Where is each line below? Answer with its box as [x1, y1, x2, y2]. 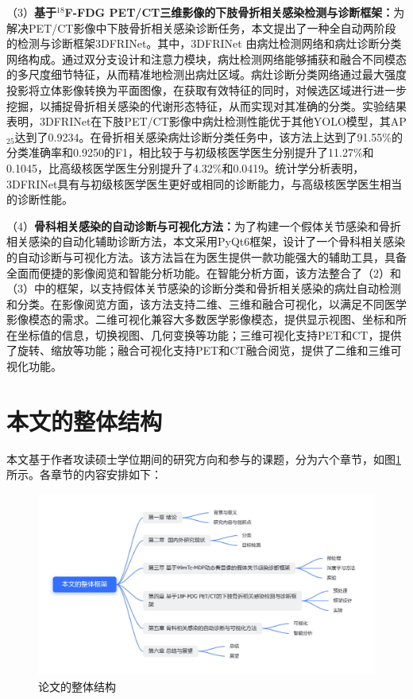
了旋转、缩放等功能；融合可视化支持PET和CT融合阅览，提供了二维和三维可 [6, 342, 402, 359]
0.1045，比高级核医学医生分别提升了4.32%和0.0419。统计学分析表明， [6, 159, 365, 176]
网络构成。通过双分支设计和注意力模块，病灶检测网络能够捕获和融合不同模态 [6, 50, 407, 67]
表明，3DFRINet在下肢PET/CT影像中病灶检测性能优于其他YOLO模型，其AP [6, 113, 407, 130]
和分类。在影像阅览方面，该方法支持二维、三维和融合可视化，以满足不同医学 [6, 295, 407, 312]
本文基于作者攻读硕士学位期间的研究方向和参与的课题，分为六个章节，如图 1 [6, 450, 401, 467]
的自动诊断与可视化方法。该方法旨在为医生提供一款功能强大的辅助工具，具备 [6, 248, 407, 265]
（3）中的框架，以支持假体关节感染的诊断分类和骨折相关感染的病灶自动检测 [6, 280, 401, 297]
